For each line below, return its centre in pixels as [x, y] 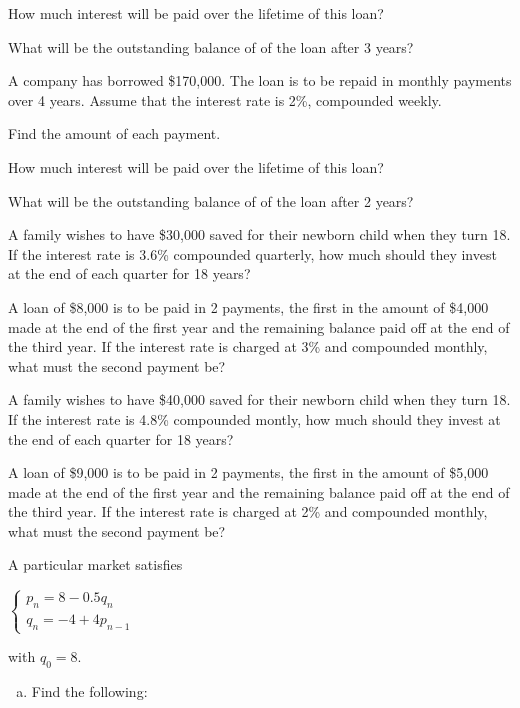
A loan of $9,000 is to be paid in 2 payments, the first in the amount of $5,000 [248, 472]
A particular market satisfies [95, 564]
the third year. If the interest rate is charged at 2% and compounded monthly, [248, 511]
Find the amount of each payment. [114, 133]
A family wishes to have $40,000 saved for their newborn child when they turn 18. [259, 399]
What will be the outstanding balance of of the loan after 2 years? [211, 200]
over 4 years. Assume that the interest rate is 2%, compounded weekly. [225, 99]
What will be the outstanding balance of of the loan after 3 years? [211, 46]
